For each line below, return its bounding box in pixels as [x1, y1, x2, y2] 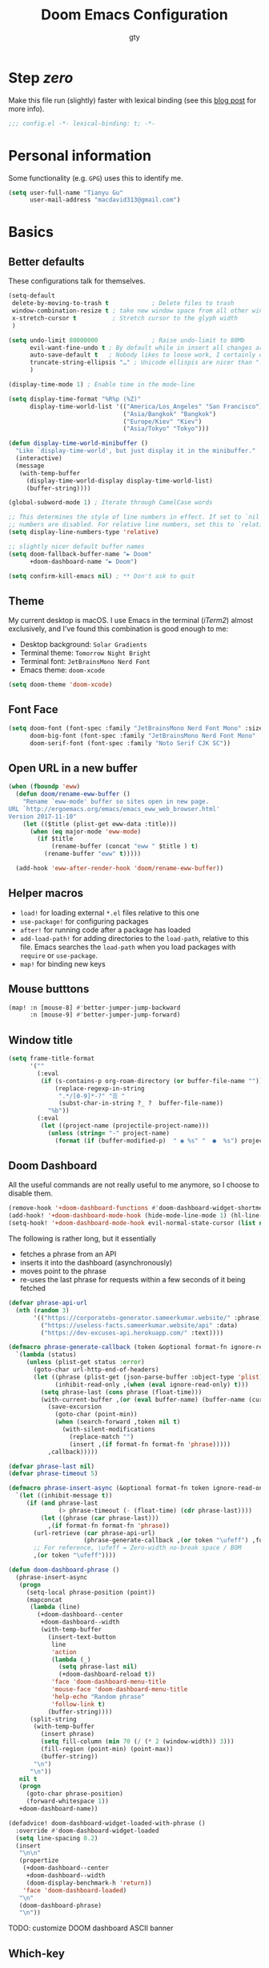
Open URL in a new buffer [8, 761, 138, 775]
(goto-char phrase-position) [26, 1790, 124, 1798]
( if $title [37, 835, 74, 843]
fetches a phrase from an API [19, 1249, 117, 1259]
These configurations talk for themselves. [8, 276, 146, 286]
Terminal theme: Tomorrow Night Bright [19, 648, 151, 658]
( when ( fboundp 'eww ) [8, 783, 81, 791]
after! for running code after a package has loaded [19, 925, 191, 935]
